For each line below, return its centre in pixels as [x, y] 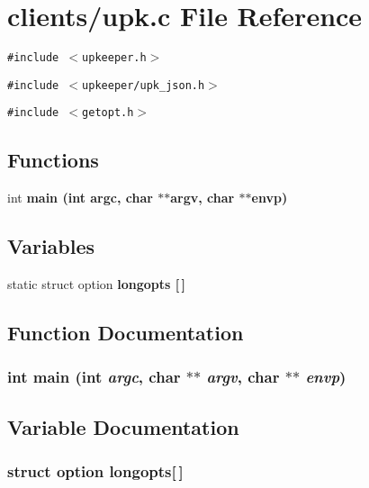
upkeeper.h [114, 58]
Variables [51, 246]
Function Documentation [126, 333]
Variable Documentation [123, 426]
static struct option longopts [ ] [97, 284]
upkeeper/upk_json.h [144, 85]
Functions [53, 160]
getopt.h [108, 113]
